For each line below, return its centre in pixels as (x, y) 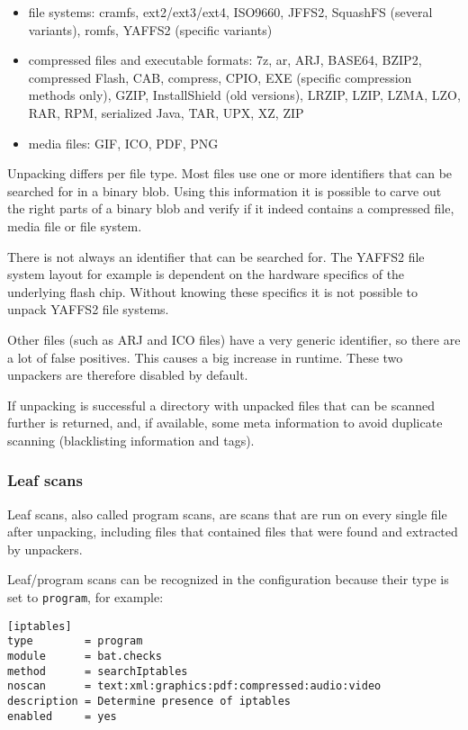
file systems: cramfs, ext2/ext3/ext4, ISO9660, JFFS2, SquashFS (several (230, 12)
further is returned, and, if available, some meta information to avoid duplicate (225, 423)
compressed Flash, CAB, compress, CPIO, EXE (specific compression (220, 77)
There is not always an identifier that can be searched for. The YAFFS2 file (216, 256)
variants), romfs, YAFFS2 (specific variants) (150, 29)
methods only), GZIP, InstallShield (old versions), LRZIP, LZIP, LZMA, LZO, (244, 95)
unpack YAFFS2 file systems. (88, 309)
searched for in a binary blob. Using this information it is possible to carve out (225, 190)
